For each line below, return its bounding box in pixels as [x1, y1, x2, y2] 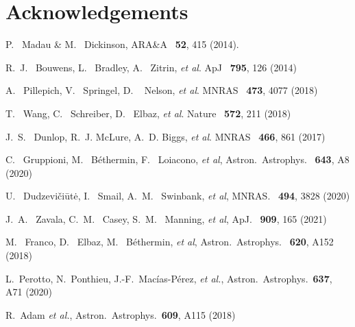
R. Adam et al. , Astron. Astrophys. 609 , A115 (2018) [5, 307, 236, 322]
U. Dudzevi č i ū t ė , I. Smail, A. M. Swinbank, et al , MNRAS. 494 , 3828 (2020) [5, 189, 350, 203]
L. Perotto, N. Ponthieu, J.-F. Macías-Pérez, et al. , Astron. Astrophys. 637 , [5, 271, 332, 285]
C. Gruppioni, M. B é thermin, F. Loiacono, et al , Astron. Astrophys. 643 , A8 [5, 152, 350, 167]
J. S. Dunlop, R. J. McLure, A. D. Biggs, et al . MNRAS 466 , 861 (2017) [5, 129, 326, 143]
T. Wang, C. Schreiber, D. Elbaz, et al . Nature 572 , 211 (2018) [5, 106, 291, 120]
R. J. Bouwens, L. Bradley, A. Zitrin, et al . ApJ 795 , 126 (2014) [5, 60, 297, 74]
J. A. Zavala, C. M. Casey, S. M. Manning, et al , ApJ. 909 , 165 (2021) [5, 211, 327, 226]
